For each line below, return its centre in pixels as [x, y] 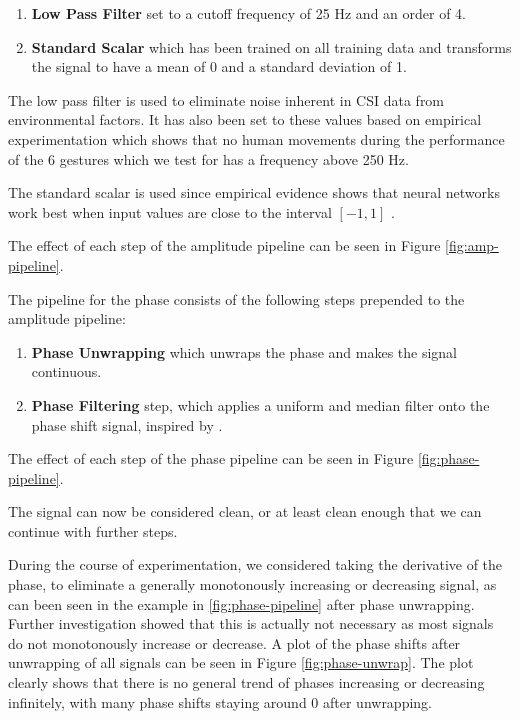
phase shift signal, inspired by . [127, 424]
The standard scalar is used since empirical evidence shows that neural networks [254, 192]
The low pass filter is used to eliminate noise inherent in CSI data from [226, 99]
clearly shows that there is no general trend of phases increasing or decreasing [246, 682]
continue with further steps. [93, 530]
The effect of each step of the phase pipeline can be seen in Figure [211, 458]
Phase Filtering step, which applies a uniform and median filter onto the [260, 404]
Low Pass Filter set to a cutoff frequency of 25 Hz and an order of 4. [249, 13]
